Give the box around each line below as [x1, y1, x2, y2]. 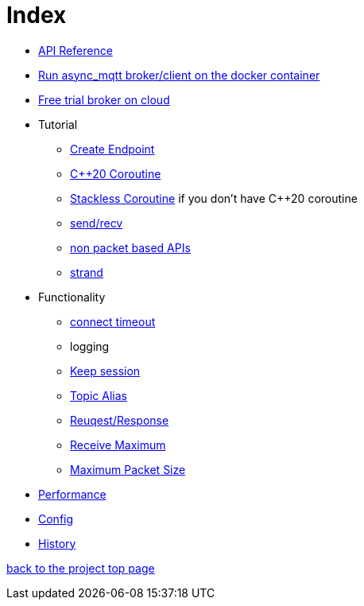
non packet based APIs [70, 240, 191, 254]
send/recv [70, 216, 123, 230]
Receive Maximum [70, 437, 166, 452]
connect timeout [70, 314, 156, 328]
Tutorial [38, 117, 78, 131]
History [38, 536, 76, 550]
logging [70, 339, 110, 353]
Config [38, 511, 74, 526]
